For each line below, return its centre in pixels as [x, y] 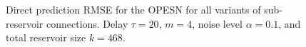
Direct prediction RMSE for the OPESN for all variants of [133, 9]
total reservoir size [46, 37]
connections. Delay [87, 23]
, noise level [217, 23]
